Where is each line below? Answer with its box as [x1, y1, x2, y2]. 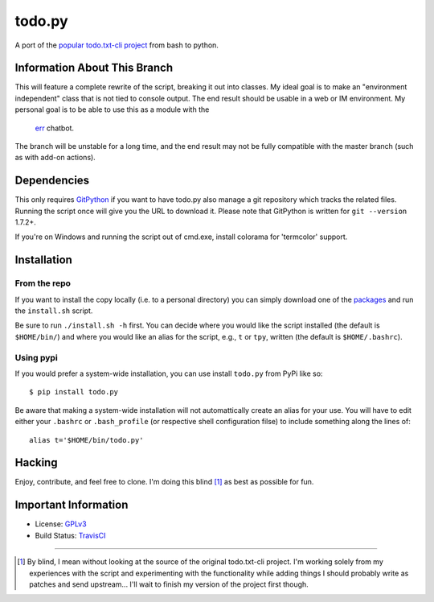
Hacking [14, 456, 58, 470]
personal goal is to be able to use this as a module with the [14, 105, 210, 114]
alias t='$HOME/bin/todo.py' [29, 435, 144, 444]
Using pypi [14, 352, 58, 363]
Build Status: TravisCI [35, 530, 106, 540]
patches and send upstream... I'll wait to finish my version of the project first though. [29, 579, 309, 589]
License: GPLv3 [35, 519, 88, 529]
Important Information [14, 498, 129, 512]
